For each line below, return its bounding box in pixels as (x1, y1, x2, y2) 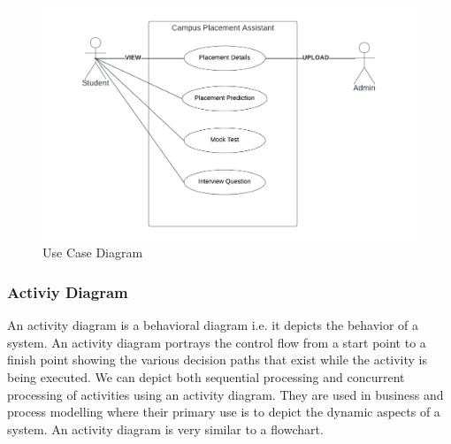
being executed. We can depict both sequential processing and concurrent (7, 367, 405, 386)
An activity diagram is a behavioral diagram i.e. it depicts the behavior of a (7, 316, 419, 334)
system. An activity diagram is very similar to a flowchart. (7, 419, 324, 438)
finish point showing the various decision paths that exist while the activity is (7, 350, 428, 369)
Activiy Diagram (7, 280, 128, 302)
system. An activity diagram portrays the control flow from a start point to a (7, 333, 426, 351)
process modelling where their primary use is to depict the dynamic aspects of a (7, 402, 440, 421)
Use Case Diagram (42, 243, 143, 262)
